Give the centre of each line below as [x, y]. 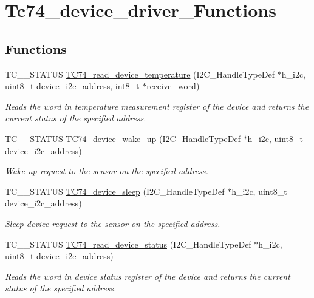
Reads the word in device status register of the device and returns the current [148, 276]
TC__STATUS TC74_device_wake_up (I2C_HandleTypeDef [123, 138]
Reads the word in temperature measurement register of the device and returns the [157, 106]
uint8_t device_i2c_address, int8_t [72, 86]
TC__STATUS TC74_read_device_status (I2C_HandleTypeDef [128, 244]
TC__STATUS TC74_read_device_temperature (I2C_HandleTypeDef [140, 74]
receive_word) [173, 86]
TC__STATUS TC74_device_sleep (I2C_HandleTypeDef [115, 191]
